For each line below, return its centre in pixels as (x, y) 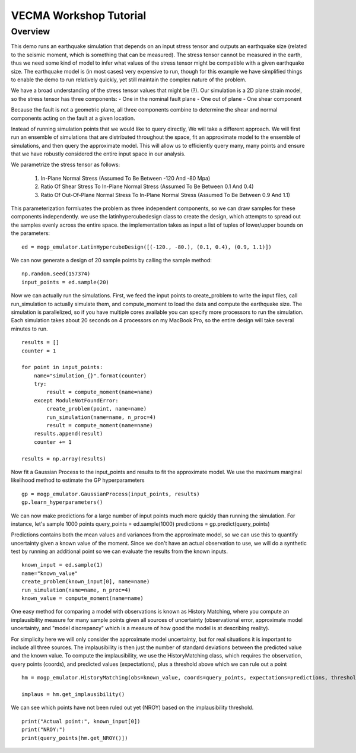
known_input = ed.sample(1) (62, 565)
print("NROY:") (44, 730)
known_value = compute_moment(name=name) (82, 598)
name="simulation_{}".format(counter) (90, 376)
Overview (31, 31)
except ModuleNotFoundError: (76, 400)
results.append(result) (68, 434)
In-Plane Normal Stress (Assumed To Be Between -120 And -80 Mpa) (125, 178)
